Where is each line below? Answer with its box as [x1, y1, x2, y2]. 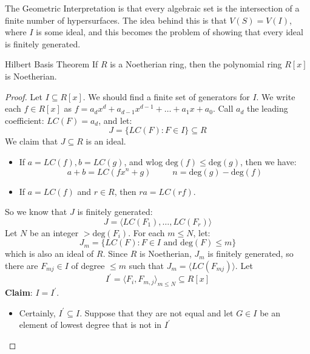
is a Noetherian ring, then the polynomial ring [110, 58, 282, 70]
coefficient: [5, 114, 44, 126]
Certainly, [19, 306, 56, 319]
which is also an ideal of [5, 247, 94, 260]
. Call [212, 102, 234, 115]
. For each [128, 226, 165, 239]
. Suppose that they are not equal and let [79, 306, 234, 319]
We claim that [5, 135, 58, 148]
